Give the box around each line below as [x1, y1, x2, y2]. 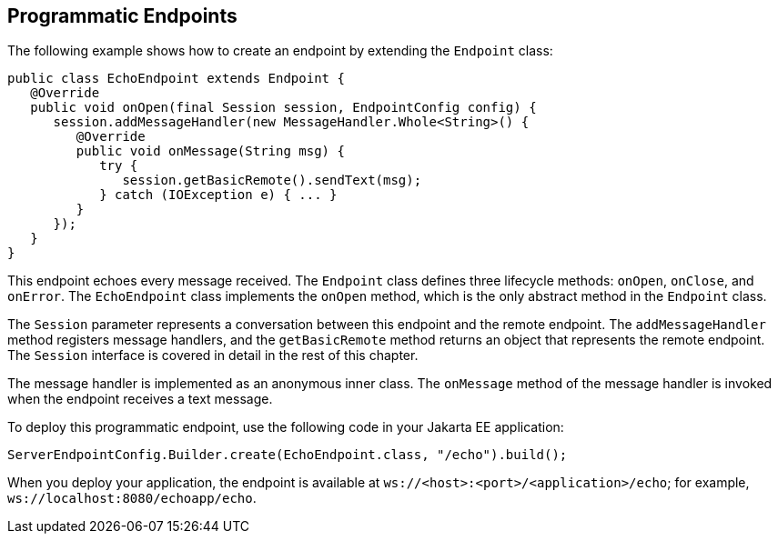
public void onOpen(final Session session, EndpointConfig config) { [30, 100, 537, 115]
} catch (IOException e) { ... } [99, 187, 338, 203]
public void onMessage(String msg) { [76, 144, 345, 159]
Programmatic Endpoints [7, 5, 237, 27]
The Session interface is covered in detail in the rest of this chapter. [7, 347, 419, 364]
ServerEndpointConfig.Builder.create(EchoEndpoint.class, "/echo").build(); [7, 447, 568, 463]
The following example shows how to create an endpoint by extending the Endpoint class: [7, 43, 553, 59]
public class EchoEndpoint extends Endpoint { [7, 71, 345, 86]
